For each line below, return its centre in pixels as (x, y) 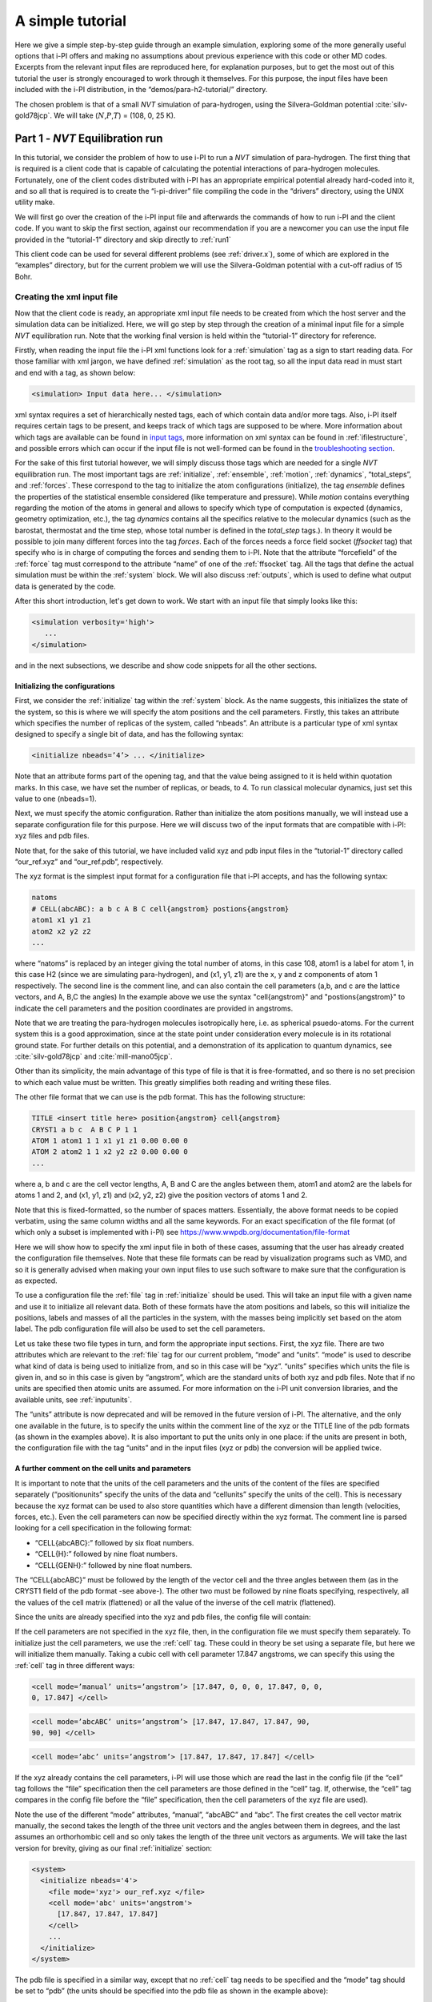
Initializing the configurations (65, 685)
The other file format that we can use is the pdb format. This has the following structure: (160, 1097)
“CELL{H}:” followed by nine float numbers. (106, 1554)
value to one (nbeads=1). (56, 799)
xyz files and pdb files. (52, 836)
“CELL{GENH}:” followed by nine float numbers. (114, 1565)
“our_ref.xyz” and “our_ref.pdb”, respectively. (89, 862)
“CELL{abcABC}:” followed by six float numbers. (114, 1542)
